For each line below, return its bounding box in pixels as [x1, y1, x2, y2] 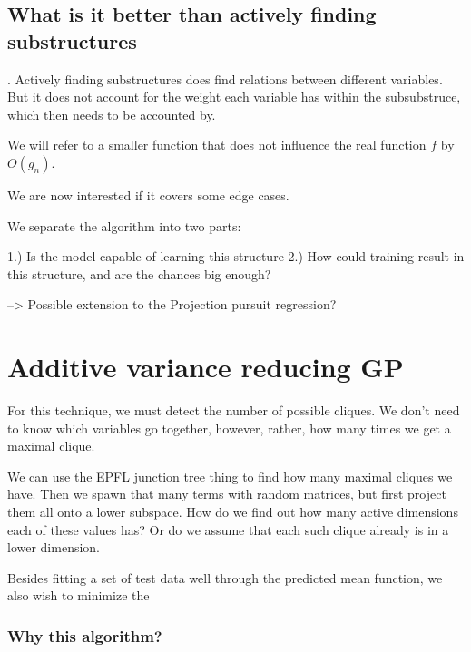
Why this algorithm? [7, 624, 162, 647]
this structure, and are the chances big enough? [7, 264, 271, 283]
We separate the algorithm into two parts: [7, 216, 241, 235]
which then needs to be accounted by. [7, 104, 216, 123]
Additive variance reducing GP [7, 348, 404, 385]
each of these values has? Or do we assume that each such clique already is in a [7, 520, 449, 539]
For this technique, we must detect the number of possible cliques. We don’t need [7, 401, 460, 420]
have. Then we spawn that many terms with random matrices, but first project [7, 484, 446, 503]
